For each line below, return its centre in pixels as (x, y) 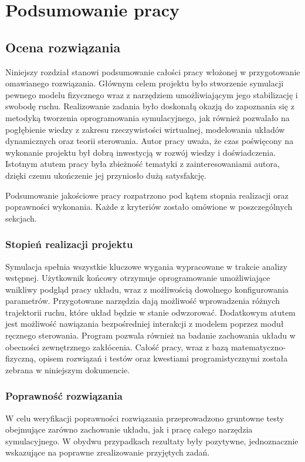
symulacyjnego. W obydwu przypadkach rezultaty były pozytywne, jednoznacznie (152, 441)
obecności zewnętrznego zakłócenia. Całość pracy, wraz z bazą (117, 346)
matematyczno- (258, 346)
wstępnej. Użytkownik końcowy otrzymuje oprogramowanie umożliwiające (138, 278)
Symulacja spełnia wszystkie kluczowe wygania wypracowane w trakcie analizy (146, 266)
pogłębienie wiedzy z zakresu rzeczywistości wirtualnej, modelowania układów (145, 129)
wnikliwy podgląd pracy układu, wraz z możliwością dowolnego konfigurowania (147, 289)
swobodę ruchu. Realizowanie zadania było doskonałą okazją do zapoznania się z (150, 106)
